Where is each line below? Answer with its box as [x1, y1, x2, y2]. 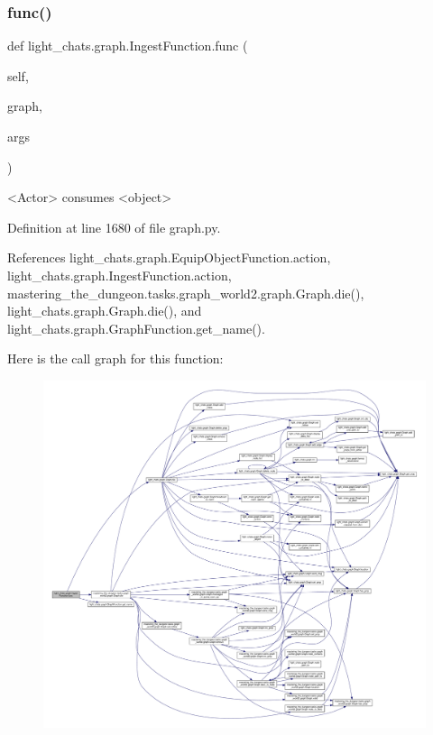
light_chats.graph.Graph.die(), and [7, 301, 202, 320]
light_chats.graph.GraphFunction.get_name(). [7, 318, 265, 337]
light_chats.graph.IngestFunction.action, [7, 265, 232, 284]
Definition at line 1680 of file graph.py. [7, 217, 221, 236]
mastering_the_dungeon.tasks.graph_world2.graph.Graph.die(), [7, 283, 364, 302]
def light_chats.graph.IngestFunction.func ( [7, 36, 248, 55]
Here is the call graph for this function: [7, 349, 224, 368]
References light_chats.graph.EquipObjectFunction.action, [7, 248, 331, 267]
